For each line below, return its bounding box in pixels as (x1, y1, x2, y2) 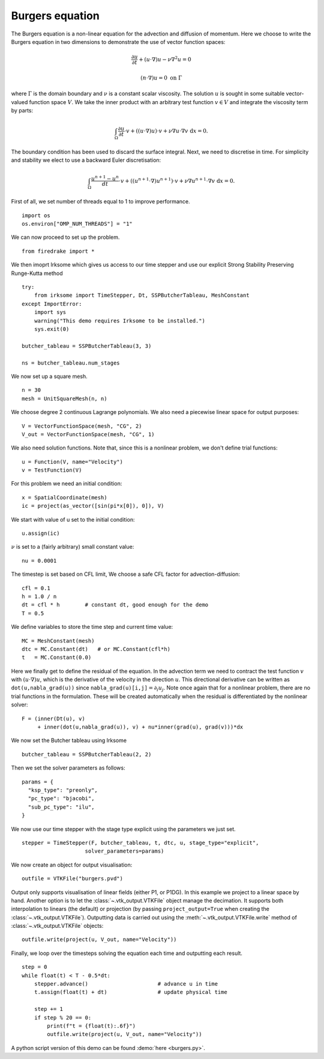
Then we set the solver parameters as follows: (11, 764, 125, 771)
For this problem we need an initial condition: (11, 480, 122, 487)
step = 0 (22, 963, 47, 971)
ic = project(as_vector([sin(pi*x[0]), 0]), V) (22, 502, 164, 510)
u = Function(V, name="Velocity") (22, 458, 123, 465)
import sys (34, 309, 67, 316)
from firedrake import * (22, 247, 95, 255)
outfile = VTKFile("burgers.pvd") (22, 875, 123, 882)
